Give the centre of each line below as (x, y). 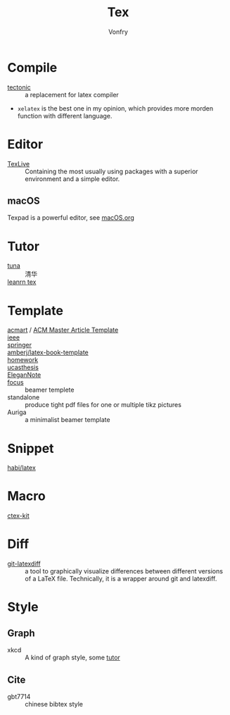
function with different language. (65, 116)
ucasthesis (23, 368)
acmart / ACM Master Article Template (63, 330)
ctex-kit (18, 516)
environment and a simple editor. (72, 179)
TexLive (19, 163)
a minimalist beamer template (68, 420)
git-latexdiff (24, 564)
